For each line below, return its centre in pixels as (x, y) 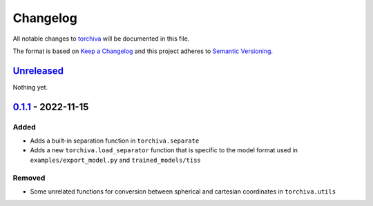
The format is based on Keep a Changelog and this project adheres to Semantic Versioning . (143, 51)
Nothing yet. (30, 87)
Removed (29, 178)
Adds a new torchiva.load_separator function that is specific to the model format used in (164, 150)
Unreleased (38, 71)
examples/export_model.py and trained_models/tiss (116, 160)
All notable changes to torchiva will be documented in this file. (101, 39)
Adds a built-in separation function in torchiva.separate (115, 141)
